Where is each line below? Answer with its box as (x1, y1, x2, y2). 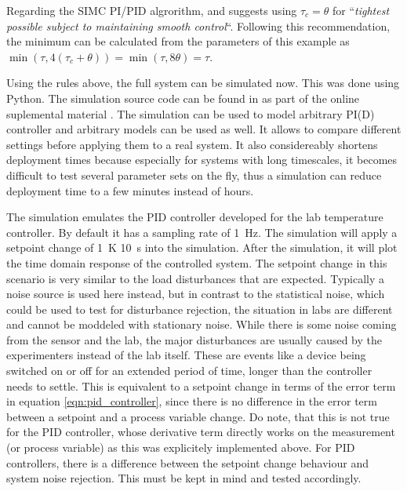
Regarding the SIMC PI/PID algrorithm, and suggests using (6, 2, 297, 18)
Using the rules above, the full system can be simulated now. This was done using (6, 75, 400, 91)
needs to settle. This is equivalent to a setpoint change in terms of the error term (6, 377, 396, 394)
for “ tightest (333, 2, 390, 18)
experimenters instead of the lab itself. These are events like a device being (6, 347, 366, 363)
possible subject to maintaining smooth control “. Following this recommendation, (6, 17, 391, 34)
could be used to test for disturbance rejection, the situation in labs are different (6, 300, 393, 317)
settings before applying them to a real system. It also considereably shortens (6, 136, 378, 152)
